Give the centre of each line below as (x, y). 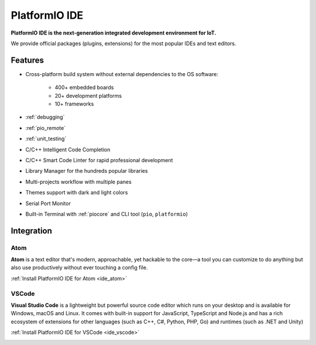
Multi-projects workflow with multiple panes (78, 182)
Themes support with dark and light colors (77, 193)
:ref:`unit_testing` (46, 139)
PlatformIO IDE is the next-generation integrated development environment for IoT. (114, 33)
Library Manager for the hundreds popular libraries (87, 171)
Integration (32, 230)
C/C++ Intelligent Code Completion (68, 149)
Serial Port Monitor (48, 203)
